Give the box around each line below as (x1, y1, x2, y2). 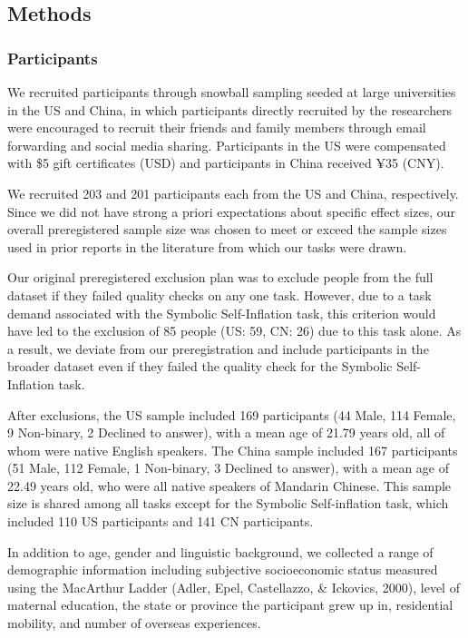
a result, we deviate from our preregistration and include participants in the (7, 339, 429, 358)
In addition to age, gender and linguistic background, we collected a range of (7, 542, 434, 561)
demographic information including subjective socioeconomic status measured (7, 560, 438, 579)
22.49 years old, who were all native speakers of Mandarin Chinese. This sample (7, 476, 452, 495)
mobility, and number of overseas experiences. (7, 613, 261, 633)
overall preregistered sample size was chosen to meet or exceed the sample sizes (7, 220, 447, 239)
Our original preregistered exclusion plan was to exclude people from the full (7, 268, 434, 287)
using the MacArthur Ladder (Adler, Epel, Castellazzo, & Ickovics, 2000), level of (7, 577, 460, 596)
